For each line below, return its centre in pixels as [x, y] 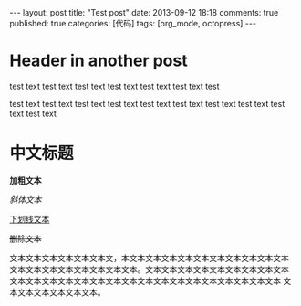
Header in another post [99, 61]
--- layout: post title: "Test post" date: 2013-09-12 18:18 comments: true [144, 12]
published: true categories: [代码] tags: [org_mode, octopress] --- [133, 23]
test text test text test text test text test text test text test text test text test [147, 103]
